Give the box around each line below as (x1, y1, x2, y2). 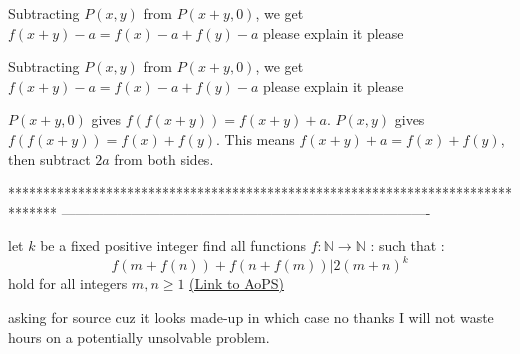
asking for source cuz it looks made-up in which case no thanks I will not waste (8, 307, 494, 328)
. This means (216, 128, 295, 149)
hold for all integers (8, 273, 128, 294)
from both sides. (114, 148, 214, 169)
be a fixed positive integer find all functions (40, 235, 307, 256)
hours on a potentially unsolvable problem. (8, 326, 270, 347)
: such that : (370, 235, 445, 256)
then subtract (8, 148, 91, 169)
